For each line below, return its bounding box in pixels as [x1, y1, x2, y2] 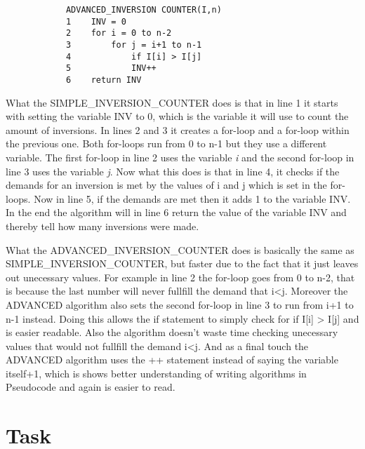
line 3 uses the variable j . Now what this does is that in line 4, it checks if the [6, 163, 340, 178]
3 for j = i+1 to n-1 [65, 39, 202, 50]
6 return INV [65, 74, 142, 85]
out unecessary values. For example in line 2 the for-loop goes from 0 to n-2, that [6, 269, 355, 284]
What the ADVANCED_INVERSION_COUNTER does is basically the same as [6, 242, 354, 257]
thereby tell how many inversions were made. [6, 218, 199, 233]
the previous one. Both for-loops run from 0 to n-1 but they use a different [6, 136, 327, 151]
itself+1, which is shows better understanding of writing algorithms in [6, 366, 307, 380]
